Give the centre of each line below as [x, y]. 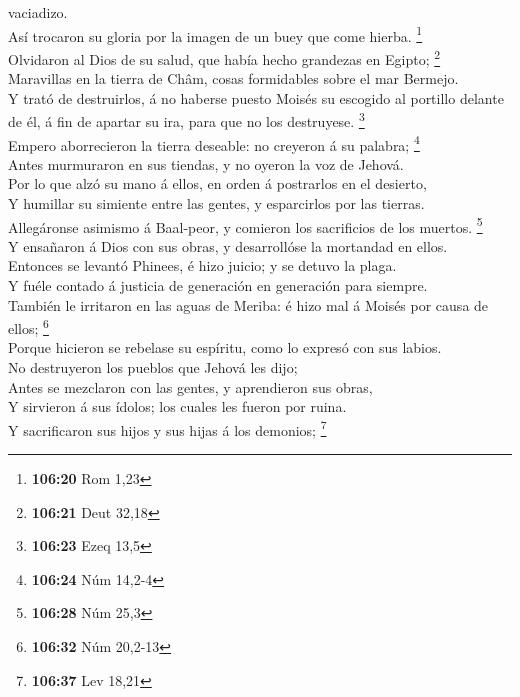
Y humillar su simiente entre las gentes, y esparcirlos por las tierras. [216, 202]
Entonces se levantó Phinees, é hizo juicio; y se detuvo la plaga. [202, 265]
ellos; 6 [28, 326]
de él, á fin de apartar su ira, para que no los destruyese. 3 [186, 119]
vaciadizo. [38, 12]
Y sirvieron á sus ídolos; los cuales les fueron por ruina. [177, 406]
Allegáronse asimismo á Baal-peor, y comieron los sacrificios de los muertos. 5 [245, 225]
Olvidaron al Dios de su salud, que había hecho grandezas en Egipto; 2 [224, 57]
